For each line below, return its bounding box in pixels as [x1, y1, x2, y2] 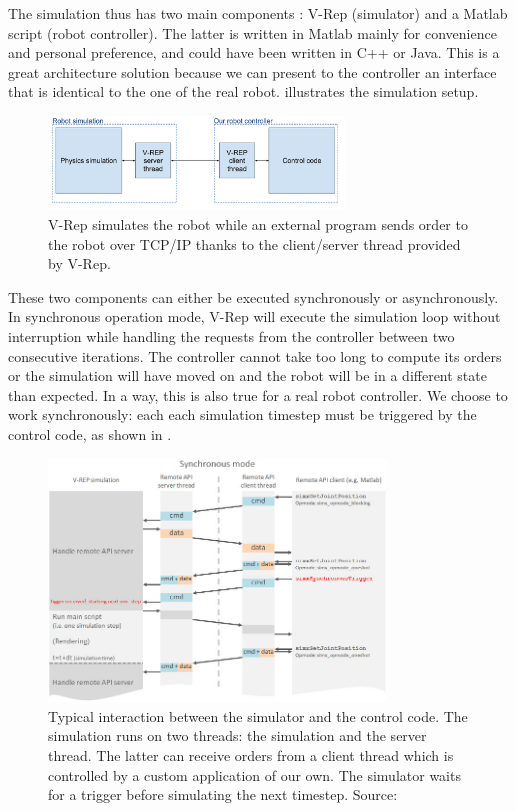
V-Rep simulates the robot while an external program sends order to [48, 214, 468, 235]
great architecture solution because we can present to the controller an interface [8, 61, 497, 82]
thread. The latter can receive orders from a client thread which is [48, 745, 454, 766]
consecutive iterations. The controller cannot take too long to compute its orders [8, 345, 502, 366]
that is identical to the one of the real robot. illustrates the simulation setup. [8, 81, 479, 102]
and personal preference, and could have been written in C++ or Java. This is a [8, 42, 500, 63]
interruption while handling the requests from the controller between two [8, 326, 455, 347]
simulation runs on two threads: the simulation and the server [48, 725, 427, 746]
